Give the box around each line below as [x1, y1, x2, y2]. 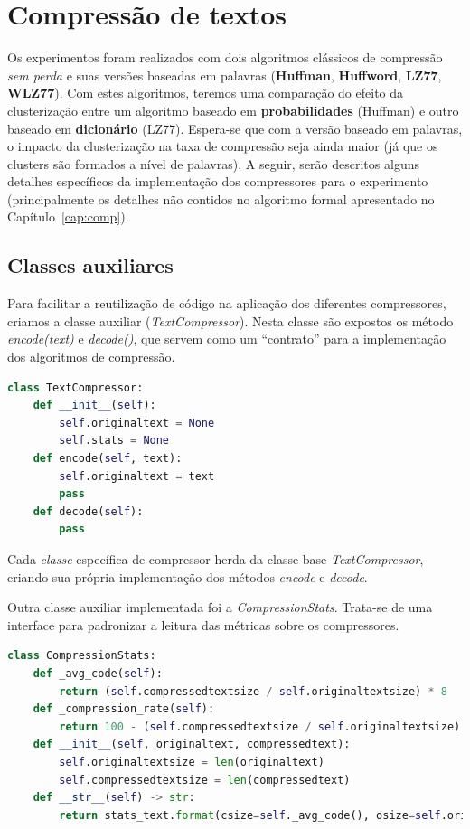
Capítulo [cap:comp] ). [7, 207, 129, 226]
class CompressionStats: [7, 649, 156, 663]
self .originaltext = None [59, 416, 215, 429]
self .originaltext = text [59, 469, 215, 483]
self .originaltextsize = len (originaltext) [59, 755, 324, 768]
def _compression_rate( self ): [33, 702, 215, 716]
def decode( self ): [33, 504, 144, 518]
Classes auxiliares [7, 251, 174, 279]
